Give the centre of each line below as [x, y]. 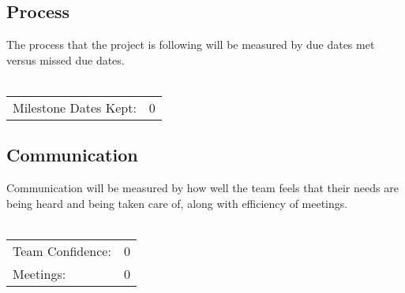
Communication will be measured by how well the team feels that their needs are [202, 188]
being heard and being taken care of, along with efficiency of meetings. [177, 203]
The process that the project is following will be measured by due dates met [191, 45]
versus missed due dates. [66, 59]
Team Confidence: [62, 250]
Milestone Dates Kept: [75, 107]
